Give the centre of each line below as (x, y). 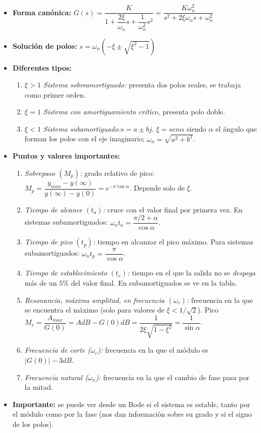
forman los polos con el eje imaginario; (85, 138)
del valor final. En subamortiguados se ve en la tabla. (154, 283)
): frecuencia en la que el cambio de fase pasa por (173, 377)
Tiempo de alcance (53, 209)
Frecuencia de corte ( (57, 350)
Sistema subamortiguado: (82, 128)
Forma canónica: (42, 12)
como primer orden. (55, 94)
